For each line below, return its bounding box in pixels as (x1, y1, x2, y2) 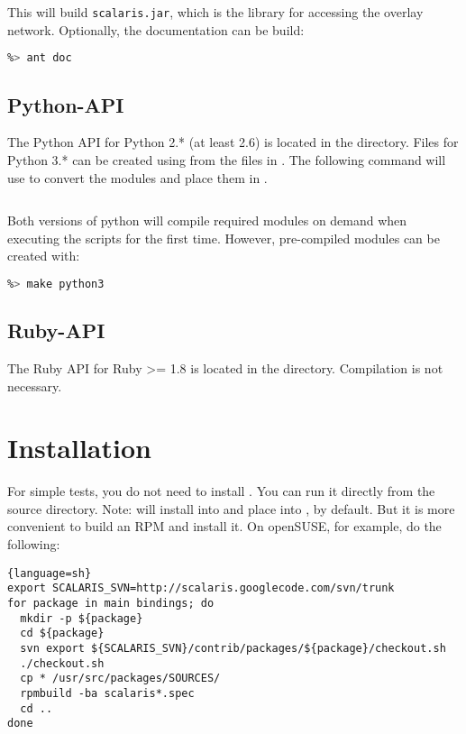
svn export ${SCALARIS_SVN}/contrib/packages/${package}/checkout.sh (20, 641, 446, 655)
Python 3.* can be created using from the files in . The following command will (7, 150, 446, 169)
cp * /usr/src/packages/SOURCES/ (20, 672, 221, 685)
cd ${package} (20, 627, 105, 640)
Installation (7, 429, 151, 466)
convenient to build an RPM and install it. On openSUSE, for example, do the (7, 517, 442, 536)
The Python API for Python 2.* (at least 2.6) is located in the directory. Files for (7, 133, 459, 151)
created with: (7, 246, 80, 265)
